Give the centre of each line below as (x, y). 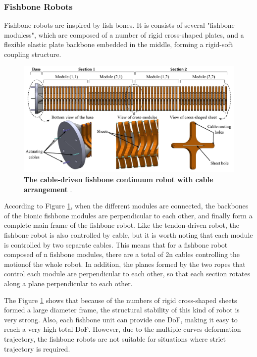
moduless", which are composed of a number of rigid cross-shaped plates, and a (124, 34)
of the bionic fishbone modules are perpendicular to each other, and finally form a (128, 215)
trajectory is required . (37, 348)
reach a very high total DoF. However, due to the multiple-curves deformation (123, 329)
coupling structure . (33, 54)
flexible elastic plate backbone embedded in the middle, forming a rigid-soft (119, 44)
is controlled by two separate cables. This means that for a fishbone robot (116, 244)
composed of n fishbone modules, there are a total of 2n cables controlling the (122, 254)
